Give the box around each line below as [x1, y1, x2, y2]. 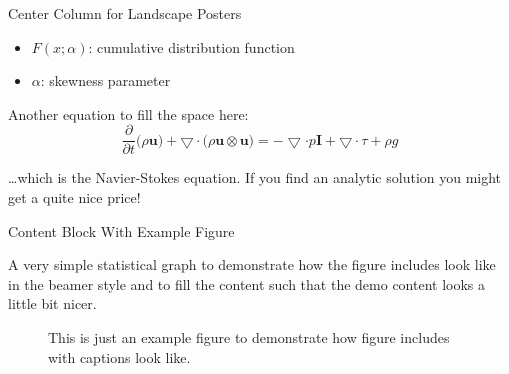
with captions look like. [48, 346, 191, 367]
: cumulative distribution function [88, 36, 295, 57]
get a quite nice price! [8, 187, 141, 208]
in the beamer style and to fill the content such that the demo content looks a [8, 273, 486, 294]
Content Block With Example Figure [8, 220, 235, 241]
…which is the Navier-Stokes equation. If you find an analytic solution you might [8, 167, 502, 188]
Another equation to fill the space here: [8, 103, 249, 124]
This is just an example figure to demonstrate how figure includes [48, 327, 450, 347]
